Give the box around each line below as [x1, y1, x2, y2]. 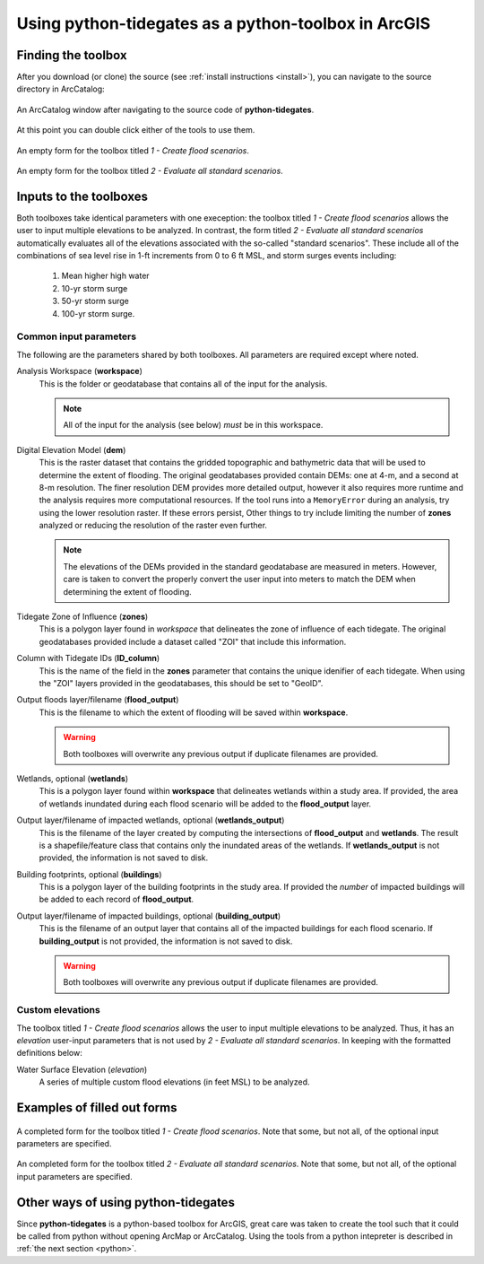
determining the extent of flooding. [63, 586, 192, 597]
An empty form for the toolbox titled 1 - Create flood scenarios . [16, 144, 250, 156]
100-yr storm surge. [61, 308, 135, 318]
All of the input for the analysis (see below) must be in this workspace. [63, 420, 324, 431]
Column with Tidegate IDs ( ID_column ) [16, 653, 160, 664]
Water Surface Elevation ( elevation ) [16, 1064, 148, 1075]
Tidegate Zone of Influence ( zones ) [16, 611, 149, 623]
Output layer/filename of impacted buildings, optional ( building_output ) [16, 911, 281, 921]
